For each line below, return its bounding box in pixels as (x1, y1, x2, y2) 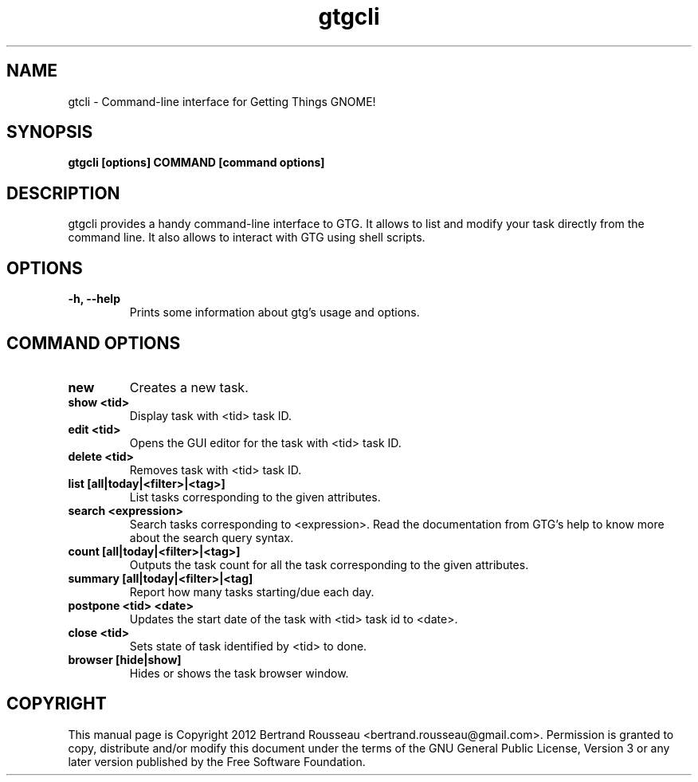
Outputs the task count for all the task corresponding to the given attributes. (129, 557, 529, 572)
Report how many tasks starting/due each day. (129, 584, 374, 599)
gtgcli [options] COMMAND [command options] (68, 155, 325, 170)
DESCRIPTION (6, 183, 120, 203)
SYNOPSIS (6, 122, 93, 143)
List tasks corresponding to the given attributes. (129, 489, 381, 504)
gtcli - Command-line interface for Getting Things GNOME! (68, 94, 376, 108)
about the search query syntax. (129, 530, 294, 544)
